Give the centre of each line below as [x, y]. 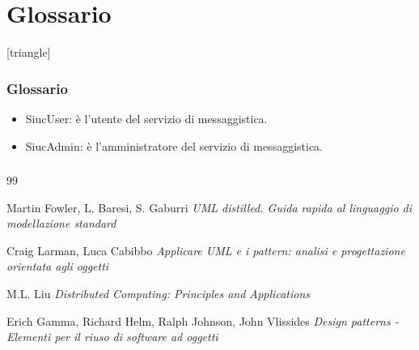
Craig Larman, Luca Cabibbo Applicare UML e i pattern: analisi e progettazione [206, 250]
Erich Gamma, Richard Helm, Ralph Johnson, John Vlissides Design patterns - [203, 320]
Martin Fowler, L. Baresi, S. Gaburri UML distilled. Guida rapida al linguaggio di [209, 207]
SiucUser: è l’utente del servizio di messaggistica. [146, 118]
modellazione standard [61, 223]
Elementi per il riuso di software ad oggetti [112, 337]
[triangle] [29, 52]
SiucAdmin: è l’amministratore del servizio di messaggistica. [174, 145]
